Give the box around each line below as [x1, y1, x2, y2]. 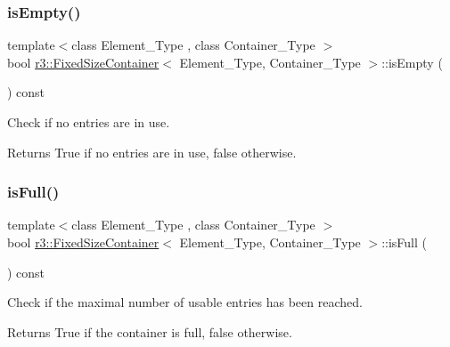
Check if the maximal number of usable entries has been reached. [7, 293, 363, 311]
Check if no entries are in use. [7, 113, 170, 131]
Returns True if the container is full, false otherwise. [7, 322, 292, 341]
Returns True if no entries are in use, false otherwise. [7, 142, 297, 161]
